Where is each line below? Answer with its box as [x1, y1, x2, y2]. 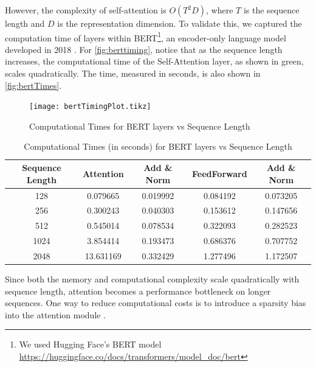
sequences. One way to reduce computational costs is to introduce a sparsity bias [5, 296, 306, 309]
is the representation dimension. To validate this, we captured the [57, 17, 302, 29]
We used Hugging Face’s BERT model [19, 338, 162, 351]
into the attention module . [5, 308, 106, 321]
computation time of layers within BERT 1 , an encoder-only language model [5, 29, 286, 44]
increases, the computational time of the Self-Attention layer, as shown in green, [5, 55, 304, 68]
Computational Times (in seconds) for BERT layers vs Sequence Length [24, 140, 292, 153]
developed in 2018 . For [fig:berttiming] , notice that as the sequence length [5, 43, 283, 55]
